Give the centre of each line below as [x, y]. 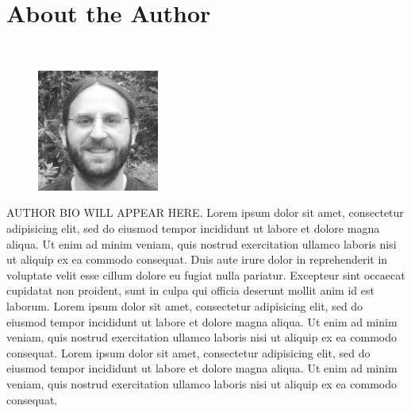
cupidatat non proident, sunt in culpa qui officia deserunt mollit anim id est [190, 290]
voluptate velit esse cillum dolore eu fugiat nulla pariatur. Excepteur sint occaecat [206, 274]
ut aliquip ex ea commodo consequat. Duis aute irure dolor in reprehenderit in [197, 259]
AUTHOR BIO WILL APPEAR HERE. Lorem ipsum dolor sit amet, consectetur [205, 212]
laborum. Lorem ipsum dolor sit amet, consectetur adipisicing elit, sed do [185, 306]
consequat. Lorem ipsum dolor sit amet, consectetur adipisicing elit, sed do [188, 352]
